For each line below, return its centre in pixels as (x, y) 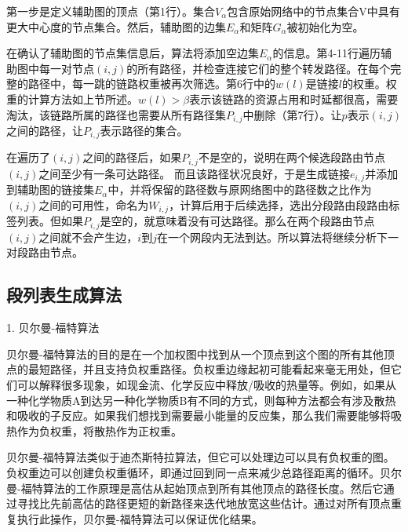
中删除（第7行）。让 (292, 114)
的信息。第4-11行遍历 (327, 53)
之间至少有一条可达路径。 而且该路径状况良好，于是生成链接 (194, 173)
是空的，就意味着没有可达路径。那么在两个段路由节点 (237, 221)
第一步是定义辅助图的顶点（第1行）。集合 (111, 11)
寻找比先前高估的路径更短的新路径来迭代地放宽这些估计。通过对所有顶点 (204, 503)
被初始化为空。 (325, 26)
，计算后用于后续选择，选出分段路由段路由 (279, 204)
